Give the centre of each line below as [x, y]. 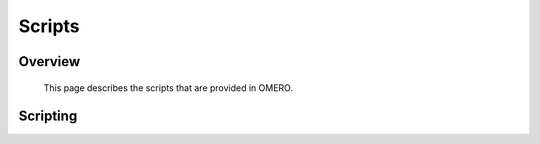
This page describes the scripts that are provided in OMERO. [168, 87]
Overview [49, 61]
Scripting [48, 116]
